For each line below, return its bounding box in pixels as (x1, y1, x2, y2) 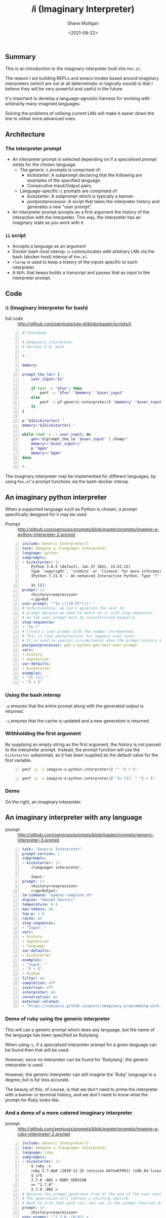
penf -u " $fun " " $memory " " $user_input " (40, 390, 124, 395)
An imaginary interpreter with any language (5, 813, 142, 822)
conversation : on (22, 994, 58, 999)
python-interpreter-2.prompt (17, 532, 76, 537)
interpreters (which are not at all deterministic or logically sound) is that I (5, 80, 153, 86)
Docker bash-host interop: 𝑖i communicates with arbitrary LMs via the (12, 248, 155, 254)
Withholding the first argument (5, 730, 82, 737)
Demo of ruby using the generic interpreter (5, 1015, 110, 1022)
